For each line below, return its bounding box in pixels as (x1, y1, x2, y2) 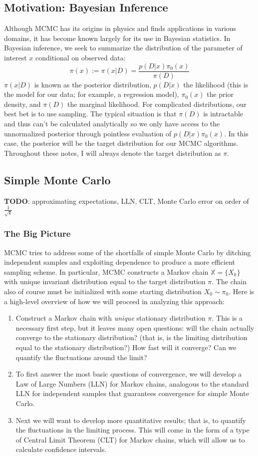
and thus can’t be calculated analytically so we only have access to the (4, 118, 220, 129)
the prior (207, 89, 234, 99)
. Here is (229, 286, 255, 296)
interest (4, 52, 27, 62)
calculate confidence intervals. (15, 444, 107, 455)
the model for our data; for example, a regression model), (4, 89, 179, 99)
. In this (224, 128, 249, 138)
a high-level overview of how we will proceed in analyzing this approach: (4, 296, 225, 306)
